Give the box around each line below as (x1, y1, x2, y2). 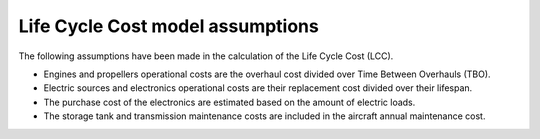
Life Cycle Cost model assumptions (18, 15, 319, 37)
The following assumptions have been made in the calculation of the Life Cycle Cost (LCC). (18, 50, 394, 62)
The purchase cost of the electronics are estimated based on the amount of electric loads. (43, 96, 416, 108)
